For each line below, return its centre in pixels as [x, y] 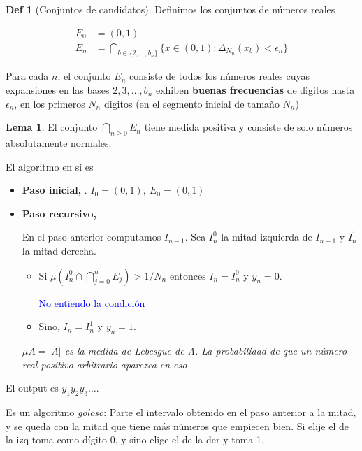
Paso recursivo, [59, 213]
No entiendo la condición [92, 302]
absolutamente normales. [59, 143]
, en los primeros [50, 103]
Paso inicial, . [55, 190]
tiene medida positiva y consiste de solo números [248, 127]
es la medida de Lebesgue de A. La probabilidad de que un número [206, 350]
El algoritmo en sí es [50, 166]
